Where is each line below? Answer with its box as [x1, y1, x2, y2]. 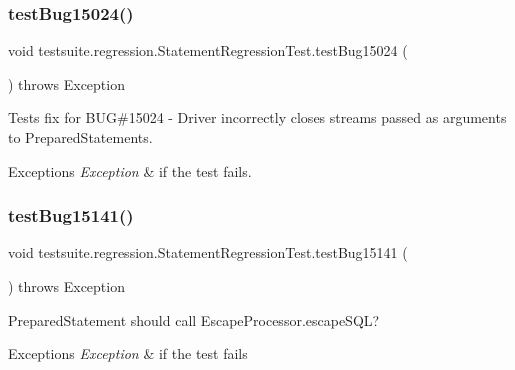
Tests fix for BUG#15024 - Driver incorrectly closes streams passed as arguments [8, 107, 507, 128]
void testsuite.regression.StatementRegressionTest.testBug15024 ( [8, 40, 408, 61]
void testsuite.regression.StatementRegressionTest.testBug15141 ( [8, 242, 408, 263]
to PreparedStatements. [8, 127, 153, 147]
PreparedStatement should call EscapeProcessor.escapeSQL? [8, 309, 380, 330]
